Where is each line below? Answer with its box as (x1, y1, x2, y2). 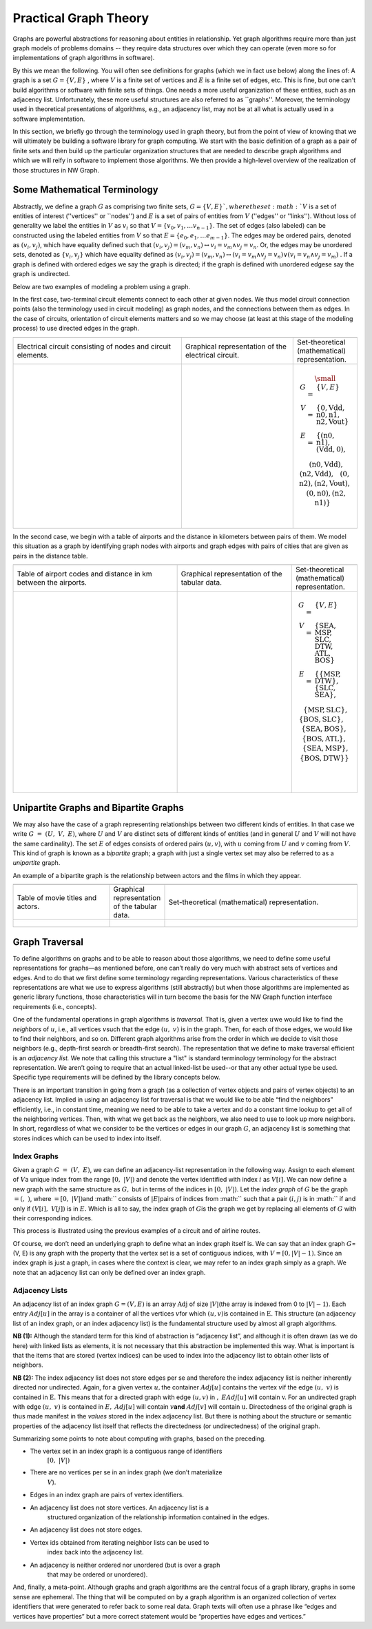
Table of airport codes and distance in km (17, 569, 152, 578)
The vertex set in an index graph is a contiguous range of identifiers (30, 1447, 223, 1456)
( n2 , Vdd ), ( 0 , (299, 469, 350, 479)
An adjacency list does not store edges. (30, 1525, 143, 1534)
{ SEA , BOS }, (300, 725, 347, 734)
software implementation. (12, 115, 85, 123)
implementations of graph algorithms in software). (12, 54, 155, 62)
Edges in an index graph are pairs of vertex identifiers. (30, 1491, 184, 1499)
